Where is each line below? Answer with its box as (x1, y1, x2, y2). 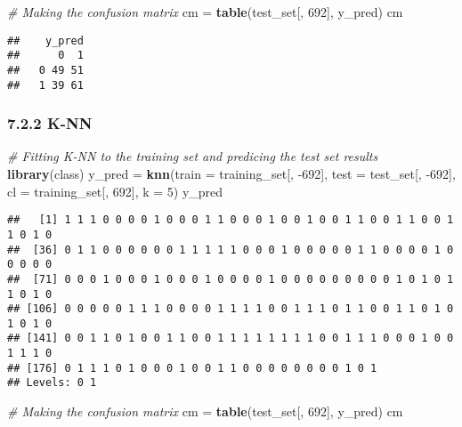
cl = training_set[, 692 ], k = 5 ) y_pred (7, 181, 223, 200)
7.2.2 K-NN (7, 112, 93, 134)
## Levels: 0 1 (7, 376, 97, 390)
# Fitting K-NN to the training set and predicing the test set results (7, 147, 378, 165)
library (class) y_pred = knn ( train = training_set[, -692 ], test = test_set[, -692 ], (7, 165, 456, 183)
